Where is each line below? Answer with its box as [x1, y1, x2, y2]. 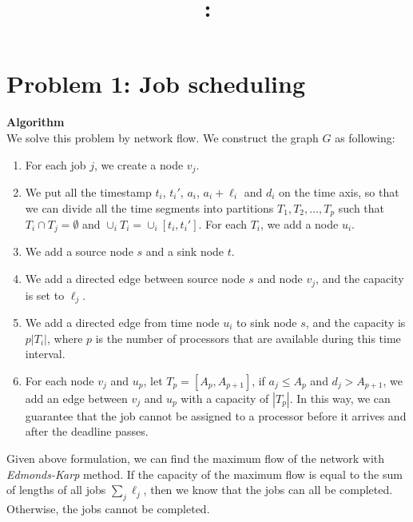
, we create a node [93, 156, 184, 173]
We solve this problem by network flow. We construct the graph [6, 129, 319, 145]
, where [46, 329, 83, 346]
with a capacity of [181, 389, 269, 406]
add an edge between [25, 389, 128, 406]
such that [338, 199, 385, 216]
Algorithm [6, 114, 65, 130]
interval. [25, 345, 66, 362]
